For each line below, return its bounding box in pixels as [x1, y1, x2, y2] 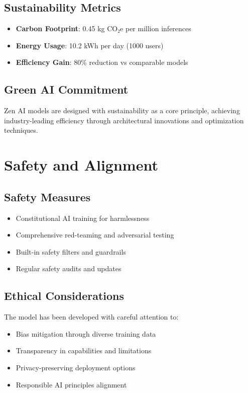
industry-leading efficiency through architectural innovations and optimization [4, 115, 244, 125]
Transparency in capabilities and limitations [16, 345, 152, 356]
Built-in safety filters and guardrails [16, 246, 126, 257]
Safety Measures [4, 189, 91, 204]
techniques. [4, 125, 38, 135]
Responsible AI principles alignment [16, 379, 127, 389]
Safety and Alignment [4, 154, 158, 175]
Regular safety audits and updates [16, 263, 121, 274]
